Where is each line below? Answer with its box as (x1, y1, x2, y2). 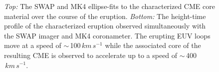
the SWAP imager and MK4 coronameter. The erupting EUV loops (4, 30, 211, 40)
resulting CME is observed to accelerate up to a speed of (4, 49, 178, 60)
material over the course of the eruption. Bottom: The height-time (4, 10, 206, 21)
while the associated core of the (105, 40, 201, 50)
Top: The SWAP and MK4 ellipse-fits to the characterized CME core (4, 1, 215, 11)
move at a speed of (4, 40, 61, 50)
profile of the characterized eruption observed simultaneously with (4, 20, 206, 31)
